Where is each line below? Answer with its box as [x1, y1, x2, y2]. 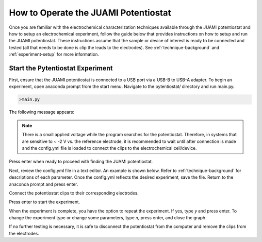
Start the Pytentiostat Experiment [9, 64, 113, 72]
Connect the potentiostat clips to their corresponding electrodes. [9, 190, 139, 196]
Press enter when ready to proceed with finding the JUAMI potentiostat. [9, 158, 153, 165]
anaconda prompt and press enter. [9, 181, 78, 187]
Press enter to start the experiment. [9, 199, 80, 205]
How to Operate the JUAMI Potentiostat [9, 7, 172, 18]
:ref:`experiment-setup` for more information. [9, 52, 99, 57]
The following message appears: [9, 109, 75, 115]
